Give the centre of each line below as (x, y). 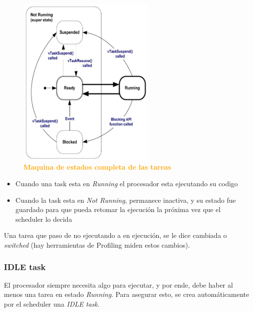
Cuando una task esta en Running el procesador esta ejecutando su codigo (126, 184)
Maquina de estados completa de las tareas (97, 167)
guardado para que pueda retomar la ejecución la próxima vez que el (118, 209)
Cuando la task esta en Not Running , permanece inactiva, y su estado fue (126, 200)
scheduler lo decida (44, 219)
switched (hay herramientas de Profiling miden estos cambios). (97, 245)
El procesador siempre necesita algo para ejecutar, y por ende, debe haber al (118, 284)
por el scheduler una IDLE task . (52, 304)
